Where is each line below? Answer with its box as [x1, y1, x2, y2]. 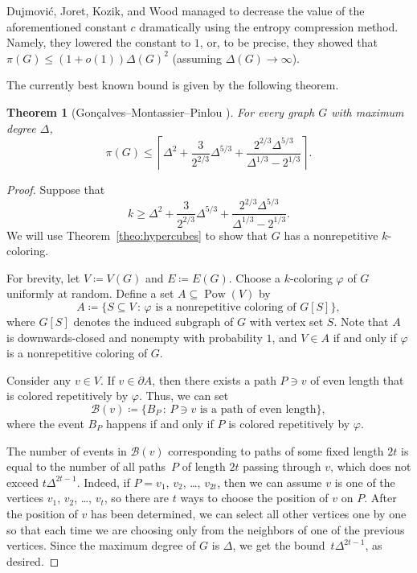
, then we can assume [217, 473, 322, 490]
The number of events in [6, 442, 127, 459]
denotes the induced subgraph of [73, 313, 234, 330]
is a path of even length [199, 404, 317, 415]
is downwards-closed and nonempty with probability [6, 328, 263, 345]
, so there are [104, 489, 170, 506]
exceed [6, 473, 39, 490]
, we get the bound [232, 537, 325, 554]
